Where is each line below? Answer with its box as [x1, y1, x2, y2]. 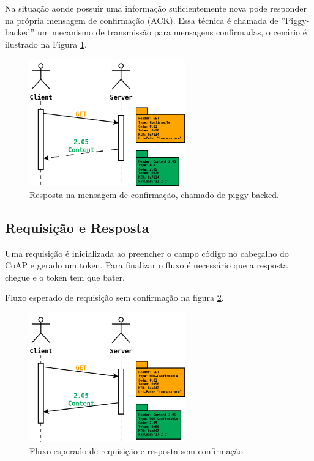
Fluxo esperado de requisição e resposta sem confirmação [29, 444, 243, 457]
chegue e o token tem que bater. [5, 270, 125, 283]
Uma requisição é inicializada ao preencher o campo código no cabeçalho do [5, 246, 289, 259]
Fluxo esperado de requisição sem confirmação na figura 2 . [5, 291, 224, 304]
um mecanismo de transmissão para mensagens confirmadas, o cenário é [37, 26, 307, 39]
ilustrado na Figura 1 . [5, 37, 87, 50]
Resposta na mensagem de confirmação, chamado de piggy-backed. [29, 188, 279, 201]
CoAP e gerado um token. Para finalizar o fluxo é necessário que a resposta [5, 259, 288, 271]
